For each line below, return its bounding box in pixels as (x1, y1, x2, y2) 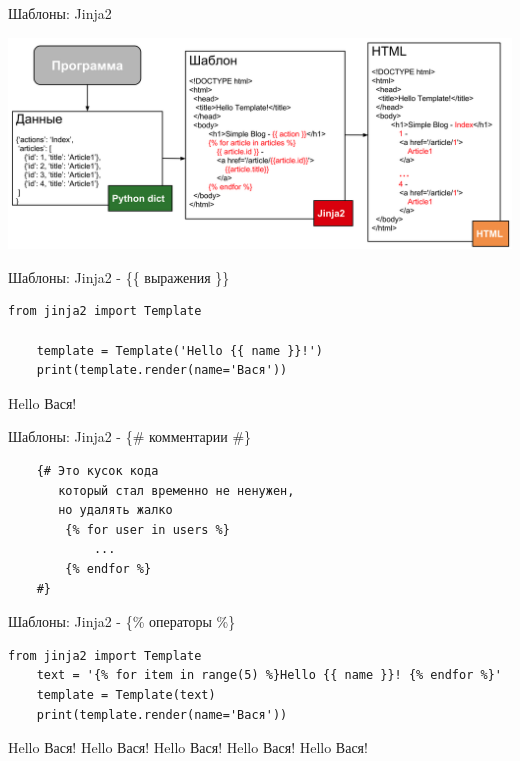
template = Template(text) (36, 687, 216, 702)
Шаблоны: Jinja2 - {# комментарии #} (8, 426, 252, 447)
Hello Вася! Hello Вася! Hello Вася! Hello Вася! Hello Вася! (8, 737, 368, 758)
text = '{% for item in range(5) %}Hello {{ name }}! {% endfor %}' (36, 668, 502, 683)
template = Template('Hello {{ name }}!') (36, 343, 323, 358)
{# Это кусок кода (36, 463, 159, 478)
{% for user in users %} (65, 522, 230, 537)
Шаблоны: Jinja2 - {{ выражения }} (8, 266, 230, 287)
